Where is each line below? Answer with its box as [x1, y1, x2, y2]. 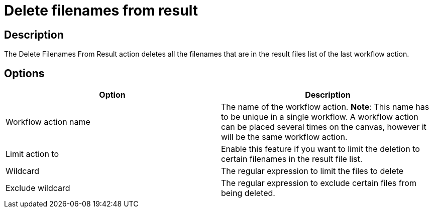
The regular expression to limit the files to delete [221, 166, 404, 176]
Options [4, 67, 45, 80]
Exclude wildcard [6, 183, 70, 193]
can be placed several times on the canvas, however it [221, 122, 426, 132]
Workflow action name [6, 117, 90, 127]
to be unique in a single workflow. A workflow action [221, 112, 418, 122]
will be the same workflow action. [221, 132, 348, 142]
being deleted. [221, 188, 275, 198]
